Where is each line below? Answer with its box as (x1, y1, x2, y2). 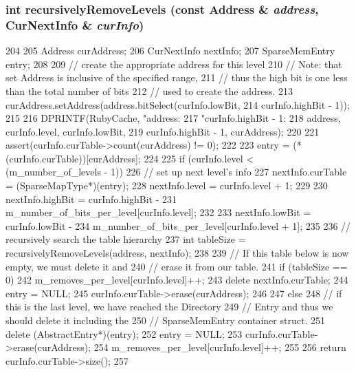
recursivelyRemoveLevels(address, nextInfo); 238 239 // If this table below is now (5, 246, 349, 260)
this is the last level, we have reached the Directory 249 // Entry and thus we (5, 299, 333, 314)
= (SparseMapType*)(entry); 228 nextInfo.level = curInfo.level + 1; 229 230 (5, 178, 328, 193)
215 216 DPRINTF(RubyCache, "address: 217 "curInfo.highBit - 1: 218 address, (5, 111, 341, 125)
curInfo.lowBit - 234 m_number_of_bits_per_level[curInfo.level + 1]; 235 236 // (5, 218, 351, 233)
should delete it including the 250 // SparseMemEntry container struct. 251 (5, 313, 325, 328)
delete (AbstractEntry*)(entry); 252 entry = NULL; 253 (5, 326, 243, 341)
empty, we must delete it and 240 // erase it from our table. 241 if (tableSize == (5, 259, 348, 273)
